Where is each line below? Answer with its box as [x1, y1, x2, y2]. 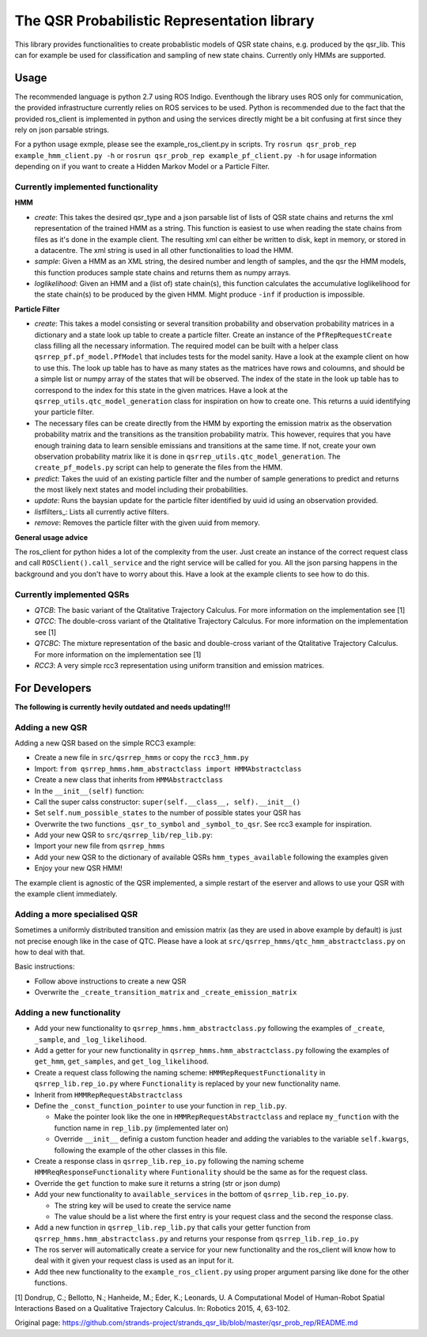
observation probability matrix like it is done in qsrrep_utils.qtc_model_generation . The [34, 451, 341, 461]
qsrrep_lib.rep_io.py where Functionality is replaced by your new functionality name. [34, 1079, 341, 1089]
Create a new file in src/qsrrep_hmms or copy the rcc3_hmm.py [34, 753, 249, 762]
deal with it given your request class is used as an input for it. [34, 1256, 234, 1265]
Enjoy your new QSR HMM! [34, 863, 123, 873]
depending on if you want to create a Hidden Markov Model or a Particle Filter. [14, 162, 270, 172]
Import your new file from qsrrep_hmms [34, 841, 165, 851]
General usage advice [14, 532, 89, 542]
